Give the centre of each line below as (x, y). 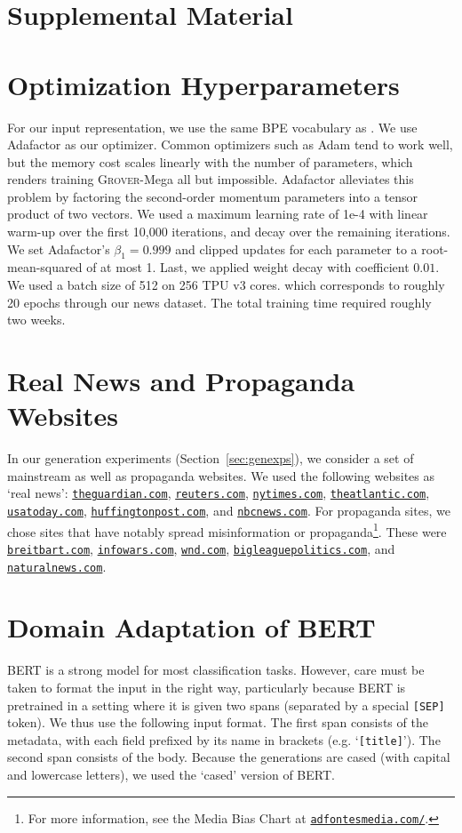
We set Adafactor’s (59, 248)
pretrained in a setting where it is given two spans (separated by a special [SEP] (226, 705)
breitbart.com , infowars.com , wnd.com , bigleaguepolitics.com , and (201, 548)
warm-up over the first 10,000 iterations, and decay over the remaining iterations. (229, 232)
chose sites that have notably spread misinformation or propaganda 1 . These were (227, 530)
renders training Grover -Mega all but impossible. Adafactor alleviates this (211, 179)
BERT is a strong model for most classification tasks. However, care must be (216, 670)
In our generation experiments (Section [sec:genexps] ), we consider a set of (211, 458)
